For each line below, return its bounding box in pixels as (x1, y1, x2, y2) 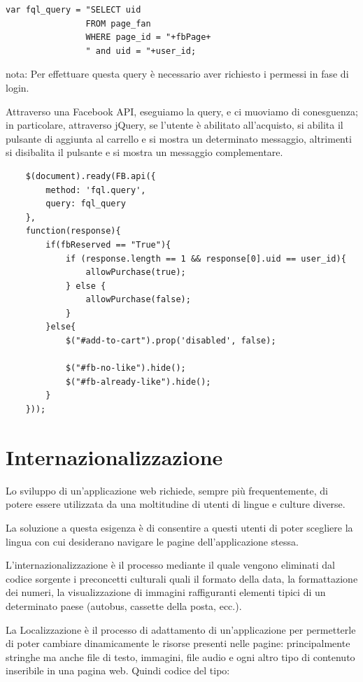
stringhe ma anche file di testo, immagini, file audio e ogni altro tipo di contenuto (6, 649, 355, 664)
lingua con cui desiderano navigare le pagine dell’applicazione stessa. (6, 534, 299, 548)
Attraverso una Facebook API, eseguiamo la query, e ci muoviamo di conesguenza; (6, 104, 358, 118)
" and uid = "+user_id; (85, 45, 197, 56)
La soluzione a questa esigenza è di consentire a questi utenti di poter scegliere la (6, 520, 353, 534)
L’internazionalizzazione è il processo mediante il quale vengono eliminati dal (6, 557, 335, 572)
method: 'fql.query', (45, 185, 146, 195)
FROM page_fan (85, 18, 151, 29)
